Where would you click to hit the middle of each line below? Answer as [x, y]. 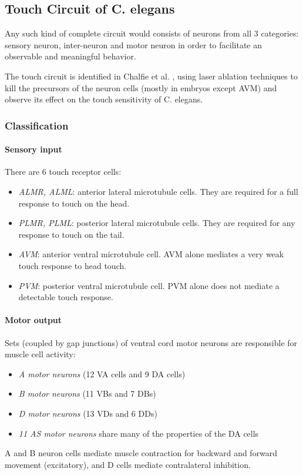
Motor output [33, 320]
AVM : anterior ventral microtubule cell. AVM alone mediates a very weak [151, 254]
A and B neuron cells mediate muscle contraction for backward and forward [141, 453]
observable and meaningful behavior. [70, 56]
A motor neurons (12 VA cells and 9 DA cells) [102, 373]
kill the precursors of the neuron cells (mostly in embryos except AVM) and [141, 87]
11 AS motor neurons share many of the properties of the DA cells [139, 433]
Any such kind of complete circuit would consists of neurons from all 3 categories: [152, 33]
